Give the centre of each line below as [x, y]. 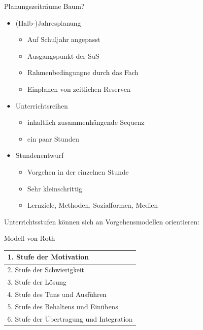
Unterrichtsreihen [42, 105]
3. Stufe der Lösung [37, 282]
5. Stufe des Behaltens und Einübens [63, 306]
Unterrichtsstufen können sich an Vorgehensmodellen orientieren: [102, 221]
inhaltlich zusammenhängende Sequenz [86, 122]
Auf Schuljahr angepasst [64, 39]
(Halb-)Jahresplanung [48, 22]
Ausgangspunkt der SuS [63, 55]
